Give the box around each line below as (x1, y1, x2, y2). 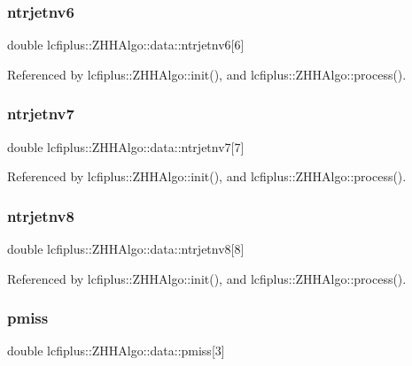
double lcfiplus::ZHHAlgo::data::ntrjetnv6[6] (7, 35, 245, 54)
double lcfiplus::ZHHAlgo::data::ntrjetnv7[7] (7, 137, 245, 156)
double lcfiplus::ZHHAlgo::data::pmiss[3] (7, 341, 225, 360)
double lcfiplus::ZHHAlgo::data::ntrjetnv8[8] (7, 240, 245, 258)
